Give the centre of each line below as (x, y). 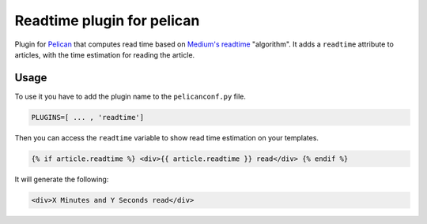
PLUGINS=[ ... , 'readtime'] (88, 117)
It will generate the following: (62, 179)
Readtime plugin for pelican (107, 21)
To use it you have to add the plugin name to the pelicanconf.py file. (130, 96)
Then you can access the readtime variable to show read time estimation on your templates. (167, 137)
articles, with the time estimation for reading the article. (105, 54)
